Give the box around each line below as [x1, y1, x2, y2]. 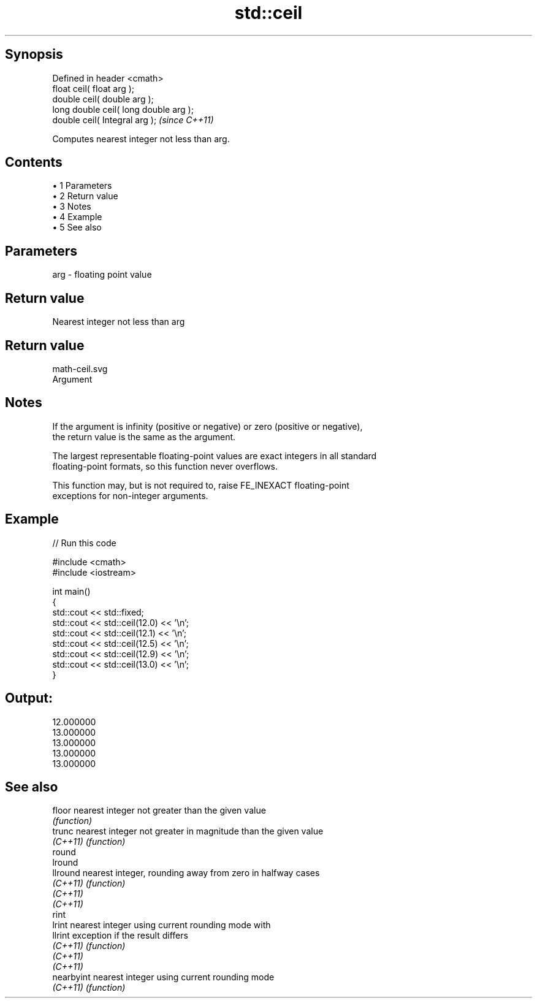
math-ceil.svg [52, 363, 108, 374]
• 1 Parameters [52, 180, 112, 191]
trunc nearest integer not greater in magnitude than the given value [52, 826, 324, 837]
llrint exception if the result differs [52, 930, 188, 941]
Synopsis [5, 47, 63, 63]
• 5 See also [52, 222, 102, 233]
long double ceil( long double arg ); [52, 104, 194, 115]
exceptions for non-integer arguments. [52, 490, 208, 501]
